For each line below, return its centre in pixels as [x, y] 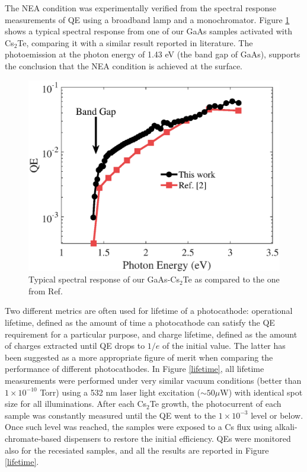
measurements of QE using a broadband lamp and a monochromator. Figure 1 [147, 19]
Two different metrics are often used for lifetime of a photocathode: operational [149, 311]
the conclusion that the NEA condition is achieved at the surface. [124, 65]
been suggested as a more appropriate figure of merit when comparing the [139, 357]
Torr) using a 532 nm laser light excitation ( [120, 392]
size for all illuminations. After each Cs [76, 404]
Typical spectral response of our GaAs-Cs [104, 279]
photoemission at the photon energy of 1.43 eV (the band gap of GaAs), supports [153, 54]
